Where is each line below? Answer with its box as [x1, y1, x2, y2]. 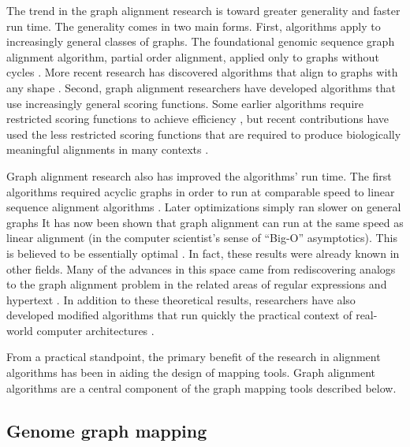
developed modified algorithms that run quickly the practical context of [6, 307, 352, 323]
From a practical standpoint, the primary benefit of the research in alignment [6, 348, 381, 365]
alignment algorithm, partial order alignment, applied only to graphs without [6, 48, 379, 65]
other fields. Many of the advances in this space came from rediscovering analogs [6, 260, 396, 277]
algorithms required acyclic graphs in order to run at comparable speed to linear [6, 183, 395, 199]
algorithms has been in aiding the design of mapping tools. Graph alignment [6, 364, 375, 381]
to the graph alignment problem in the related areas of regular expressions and [6, 276, 387, 292]
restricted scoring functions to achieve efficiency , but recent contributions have [6, 110, 389, 127]
